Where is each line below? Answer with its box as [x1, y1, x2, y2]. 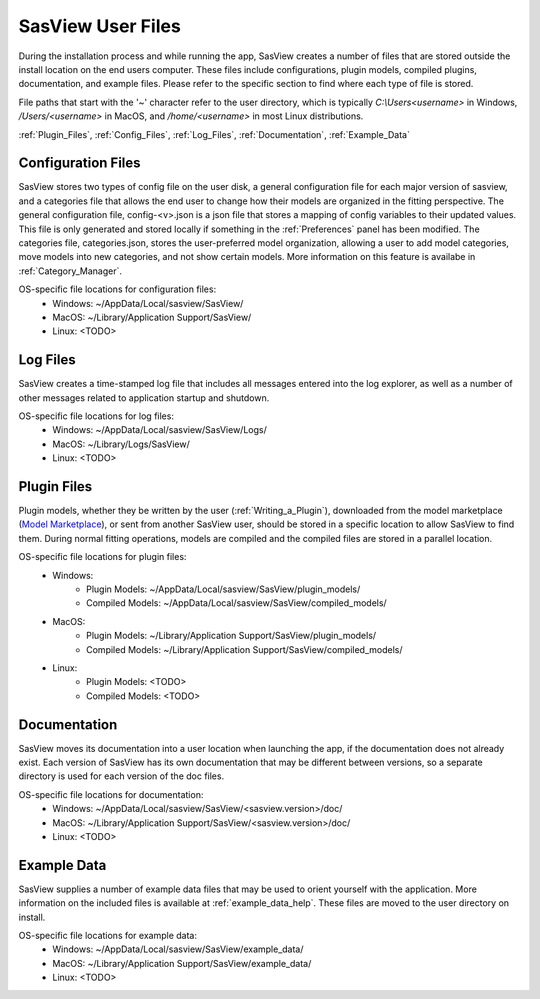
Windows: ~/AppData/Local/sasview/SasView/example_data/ [52, 943, 304, 955]
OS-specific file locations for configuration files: [18, 283, 217, 295]
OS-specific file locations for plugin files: [18, 551, 187, 563]
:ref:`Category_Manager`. [18, 265, 122, 277]
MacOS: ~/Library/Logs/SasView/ [52, 438, 190, 450]
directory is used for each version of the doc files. [18, 770, 225, 782]
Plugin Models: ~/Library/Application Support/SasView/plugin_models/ [86, 630, 377, 642]
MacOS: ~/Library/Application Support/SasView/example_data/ [52, 957, 312, 969]
